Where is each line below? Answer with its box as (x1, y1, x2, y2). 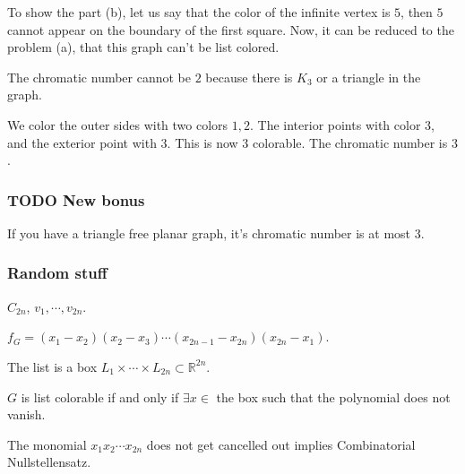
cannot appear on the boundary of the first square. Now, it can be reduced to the (7, 20, 454, 39)
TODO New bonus (7, 188, 145, 211)
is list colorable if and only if (21, 387, 179, 406)
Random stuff (7, 262, 108, 284)
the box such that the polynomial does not (216, 387, 451, 406)
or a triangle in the (316, 67, 421, 86)
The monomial (7, 435, 87, 453)
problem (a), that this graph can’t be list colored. (7, 38, 280, 56)
